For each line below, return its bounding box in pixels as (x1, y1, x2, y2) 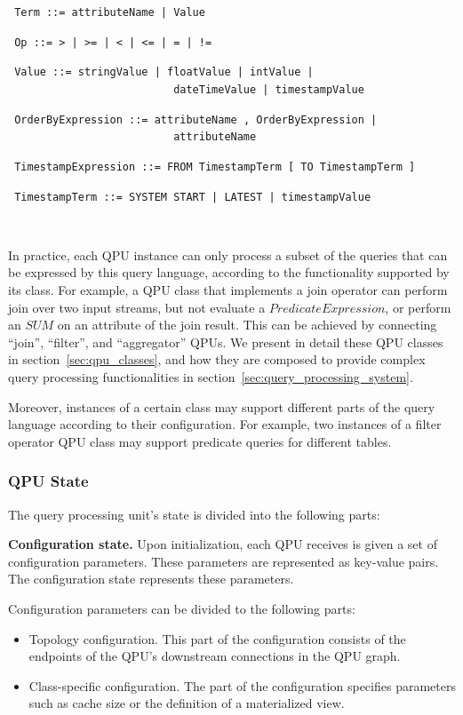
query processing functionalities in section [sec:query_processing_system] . (8, 368, 413, 385)
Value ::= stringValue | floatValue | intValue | (14, 66, 314, 79)
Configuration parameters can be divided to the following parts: (8, 599, 355, 617)
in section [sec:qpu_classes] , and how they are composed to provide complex (8, 350, 426, 369)
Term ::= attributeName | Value (14, 6, 205, 19)
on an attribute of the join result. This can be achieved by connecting (57, 315, 437, 334)
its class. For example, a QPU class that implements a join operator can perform (8, 281, 448, 299)
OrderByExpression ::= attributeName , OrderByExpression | (14, 113, 378, 126)
